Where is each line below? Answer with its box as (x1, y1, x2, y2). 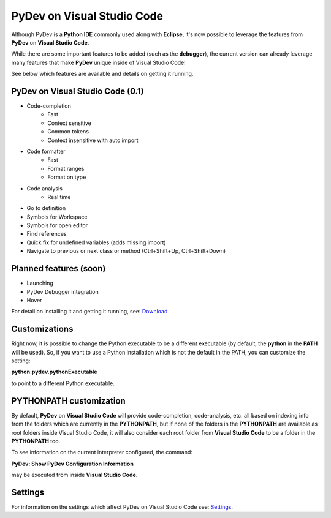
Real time (47, 193, 71, 200)
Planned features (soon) (11, 263, 106, 274)
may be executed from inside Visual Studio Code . (11, 471, 138, 479)
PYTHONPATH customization (11, 396, 126, 406)
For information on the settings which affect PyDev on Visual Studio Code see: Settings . (11, 503, 233, 511)
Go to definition (26, 205, 66, 212)
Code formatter (26, 148, 66, 155)
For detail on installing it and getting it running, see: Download (11, 308, 168, 315)
